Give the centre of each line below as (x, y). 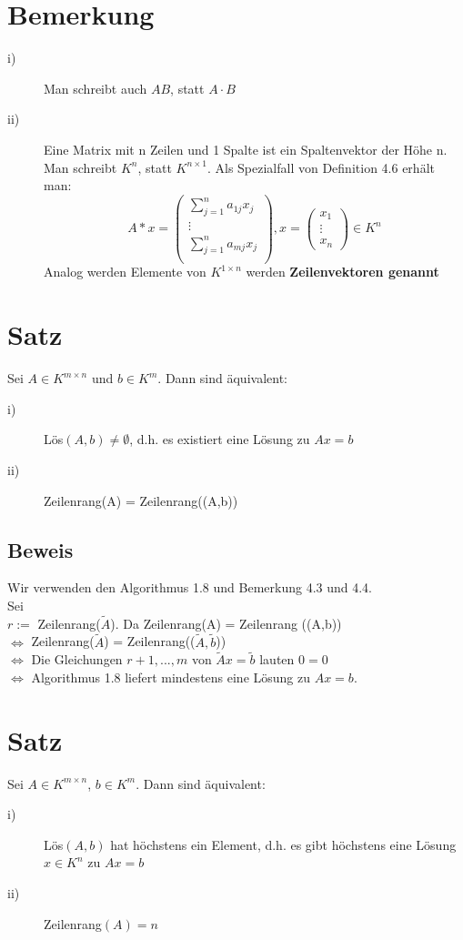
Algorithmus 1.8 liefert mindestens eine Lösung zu (171, 677)
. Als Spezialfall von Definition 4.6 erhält (321, 167)
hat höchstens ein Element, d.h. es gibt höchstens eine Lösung (283, 844)
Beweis (40, 549)
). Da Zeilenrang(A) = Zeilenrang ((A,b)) (226, 623)
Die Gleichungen (77, 659)
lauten (277, 659)
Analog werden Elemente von (125, 272)
